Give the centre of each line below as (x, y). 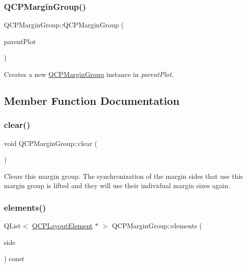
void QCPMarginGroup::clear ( (51, 143)
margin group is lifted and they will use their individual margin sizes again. (117, 185)
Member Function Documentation (92, 100)
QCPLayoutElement (62, 226)
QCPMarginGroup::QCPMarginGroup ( (64, 25)
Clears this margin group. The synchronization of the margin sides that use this (123, 176)
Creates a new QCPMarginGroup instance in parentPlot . (89, 74)
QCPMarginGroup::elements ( (157, 226)
